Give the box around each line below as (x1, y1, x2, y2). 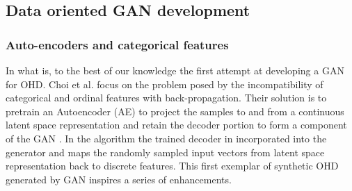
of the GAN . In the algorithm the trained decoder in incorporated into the (6, 131, 327, 145)
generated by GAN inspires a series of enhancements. (6, 172, 232, 186)
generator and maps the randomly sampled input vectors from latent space (6, 144, 325, 159)
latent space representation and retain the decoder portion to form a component (6, 117, 347, 132)
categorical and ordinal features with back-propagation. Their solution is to (6, 90, 327, 105)
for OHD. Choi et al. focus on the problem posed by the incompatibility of (6, 76, 323, 91)
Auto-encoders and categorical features (6, 35, 229, 53)
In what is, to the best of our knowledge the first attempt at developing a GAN (6, 63, 344, 77)
